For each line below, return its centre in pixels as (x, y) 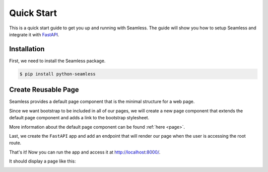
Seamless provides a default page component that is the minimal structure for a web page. (102, 101)
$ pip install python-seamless (58, 74)
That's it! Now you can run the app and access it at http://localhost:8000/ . (85, 152)
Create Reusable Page (44, 90)
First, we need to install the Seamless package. (57, 61)
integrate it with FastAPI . (34, 34)
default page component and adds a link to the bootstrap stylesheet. (79, 118)
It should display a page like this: (43, 161)
